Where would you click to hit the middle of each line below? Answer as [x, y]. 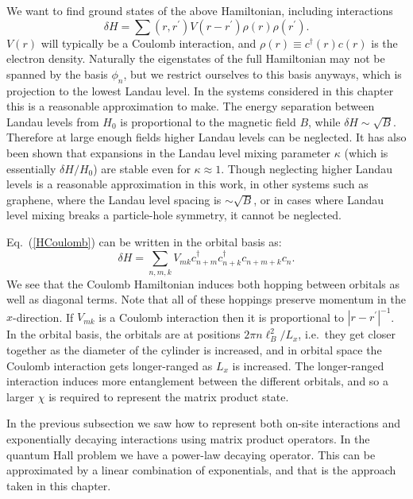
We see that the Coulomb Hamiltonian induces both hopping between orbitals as [203, 283]
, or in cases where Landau [318, 199]
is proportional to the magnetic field [208, 121]
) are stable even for [142, 168]
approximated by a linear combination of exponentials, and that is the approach [201, 470]
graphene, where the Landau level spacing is [114, 199]
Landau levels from [53, 121]
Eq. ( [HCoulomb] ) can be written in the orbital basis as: [144, 241]
